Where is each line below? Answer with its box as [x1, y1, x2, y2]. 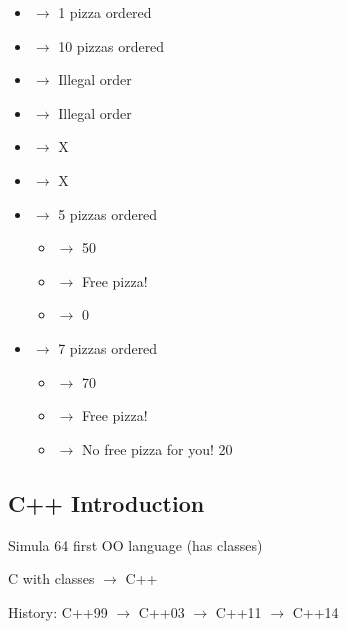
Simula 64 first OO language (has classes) [8, 534, 263, 555]
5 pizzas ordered [58, 203, 158, 224]
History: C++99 [8, 601, 108, 622]
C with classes [8, 568, 95, 589]
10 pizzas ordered [58, 35, 165, 56]
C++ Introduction [8, 487, 205, 518]
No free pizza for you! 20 [81, 438, 233, 459]
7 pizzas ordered [58, 337, 158, 358]
